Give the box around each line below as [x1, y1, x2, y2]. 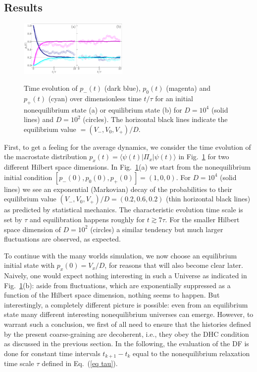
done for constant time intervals [4, 348, 101, 358]
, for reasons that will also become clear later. [104, 260, 243, 270]
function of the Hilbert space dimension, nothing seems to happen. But [4, 290, 220, 300]
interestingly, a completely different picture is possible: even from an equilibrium [4, 299, 248, 310]
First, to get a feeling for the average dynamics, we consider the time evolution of [4, 141, 251, 152]
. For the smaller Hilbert [165, 214, 240, 224]
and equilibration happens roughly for [30, 214, 145, 224]
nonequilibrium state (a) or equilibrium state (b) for [24, 104, 182, 115]
